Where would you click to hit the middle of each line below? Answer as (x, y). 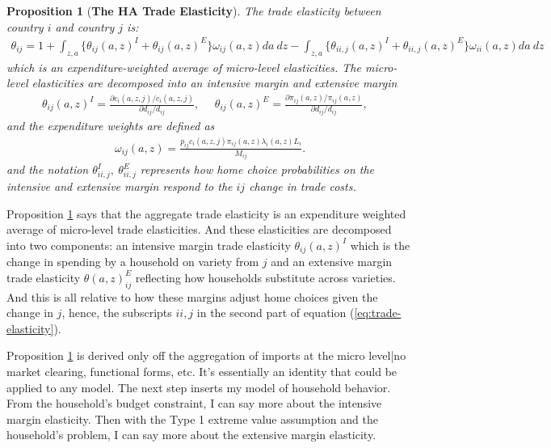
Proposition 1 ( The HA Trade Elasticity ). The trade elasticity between (194, 11)
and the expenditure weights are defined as (111, 125)
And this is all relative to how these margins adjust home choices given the (192, 296)
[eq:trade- (378, 313)
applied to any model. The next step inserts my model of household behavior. (199, 387)
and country (85, 26)
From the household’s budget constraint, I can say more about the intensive (194, 403)
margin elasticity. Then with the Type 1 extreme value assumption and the (192, 418)
